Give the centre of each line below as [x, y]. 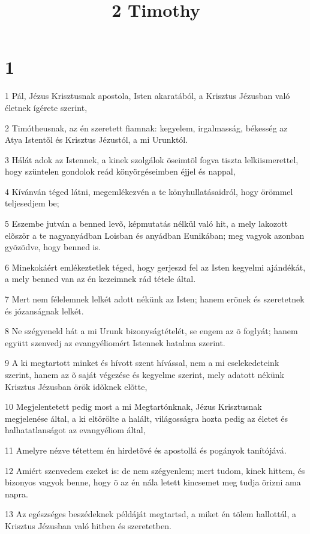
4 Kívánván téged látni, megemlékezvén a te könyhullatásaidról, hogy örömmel [149, 191]
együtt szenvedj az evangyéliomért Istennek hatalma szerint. [115, 342]
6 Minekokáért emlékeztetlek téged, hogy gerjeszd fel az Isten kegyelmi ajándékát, [155, 267]
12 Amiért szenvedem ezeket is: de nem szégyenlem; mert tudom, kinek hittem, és [155, 470]
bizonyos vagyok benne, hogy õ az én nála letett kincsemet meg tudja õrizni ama [153, 482]
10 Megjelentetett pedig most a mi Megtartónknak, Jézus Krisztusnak [133, 406]
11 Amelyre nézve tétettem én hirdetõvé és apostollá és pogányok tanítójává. [146, 450]
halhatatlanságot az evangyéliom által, [75, 430]
